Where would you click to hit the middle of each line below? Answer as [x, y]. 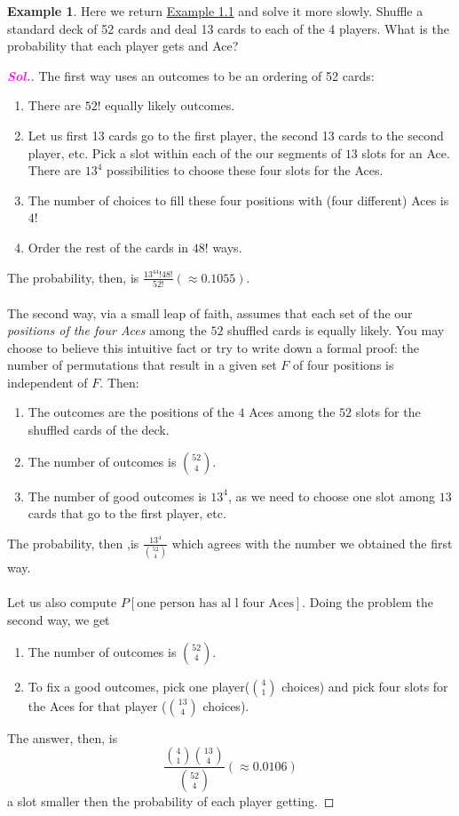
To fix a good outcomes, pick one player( [139, 686]
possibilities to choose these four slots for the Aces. [245, 170]
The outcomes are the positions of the [131, 412]
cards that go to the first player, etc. [127, 513]
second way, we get [59, 620]
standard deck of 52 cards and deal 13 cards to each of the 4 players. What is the [228, 28]
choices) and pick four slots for [365, 686]
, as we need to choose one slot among [332, 496]
